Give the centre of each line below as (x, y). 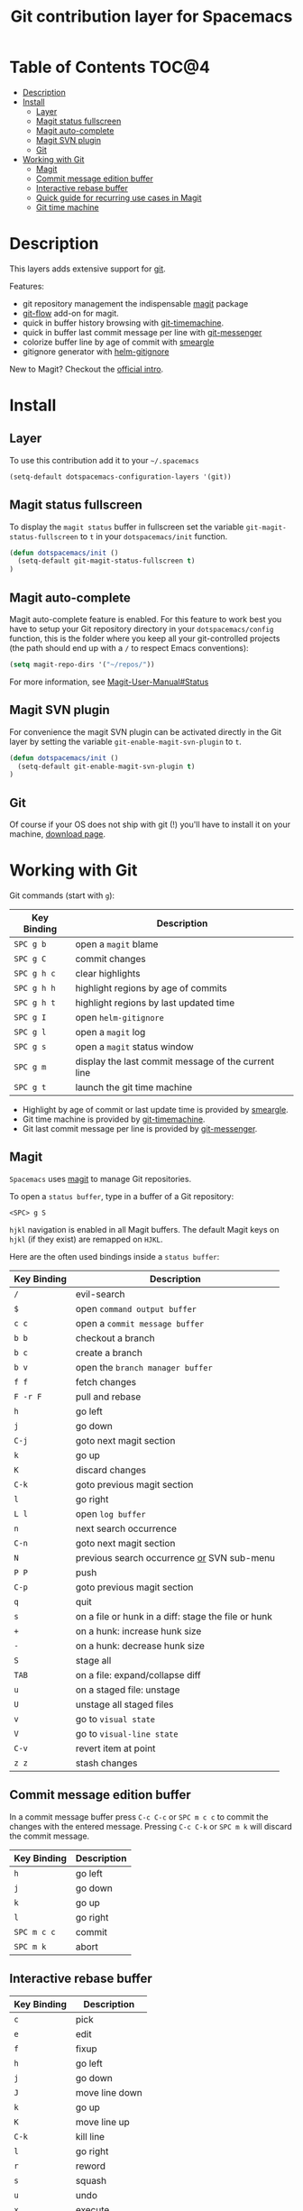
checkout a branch (115, 1338)
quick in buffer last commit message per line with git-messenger (142, 332)
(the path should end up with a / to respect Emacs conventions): (129, 648)
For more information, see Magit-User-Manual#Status (109, 682)
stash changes (106, 1763)
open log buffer (110, 1514)
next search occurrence (126, 1528)
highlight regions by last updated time (155, 1003)
